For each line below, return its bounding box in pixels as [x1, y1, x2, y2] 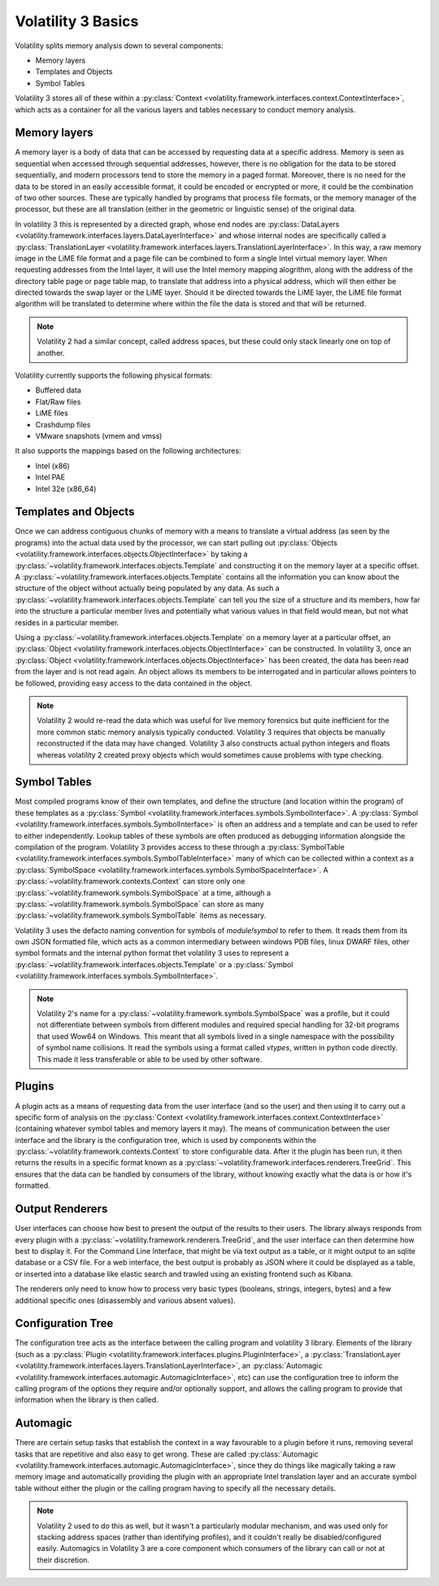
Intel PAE [35, 472, 65, 482]
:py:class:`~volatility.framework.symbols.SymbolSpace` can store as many [15, 899, 264, 909]
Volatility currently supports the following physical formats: [15, 370, 213, 380]
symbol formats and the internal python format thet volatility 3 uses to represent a [15, 949, 289, 958]
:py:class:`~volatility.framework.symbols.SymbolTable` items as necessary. [15, 910, 267, 920]
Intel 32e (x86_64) [35, 484, 97, 493]
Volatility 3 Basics [15, 12, 139, 30]
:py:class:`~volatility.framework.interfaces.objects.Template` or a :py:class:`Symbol [15, 959, 293, 969]
